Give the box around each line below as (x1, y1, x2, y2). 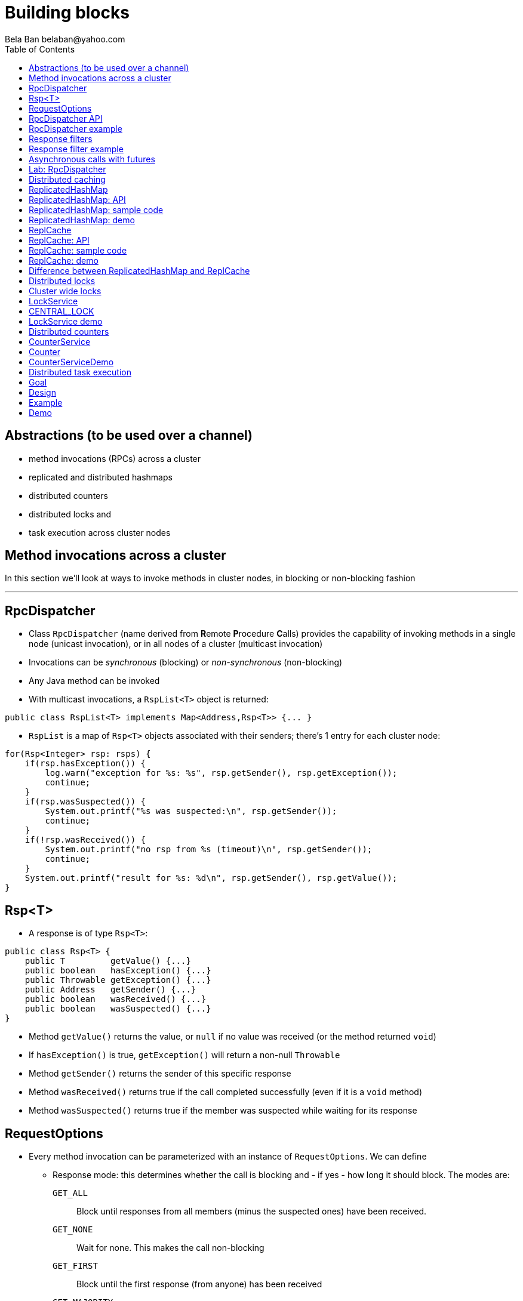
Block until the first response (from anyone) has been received (76, 1278, 322, 1289)
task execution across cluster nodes (29, 527, 171, 538)
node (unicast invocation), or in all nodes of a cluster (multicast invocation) (29, 639, 323, 649)
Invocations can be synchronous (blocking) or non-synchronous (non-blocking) (29, 657, 343, 668)
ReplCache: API (29, 235, 90, 245)
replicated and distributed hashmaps (29, 471, 173, 482)
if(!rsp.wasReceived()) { (24, 835, 146, 845)
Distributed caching (29, 174, 106, 184)
